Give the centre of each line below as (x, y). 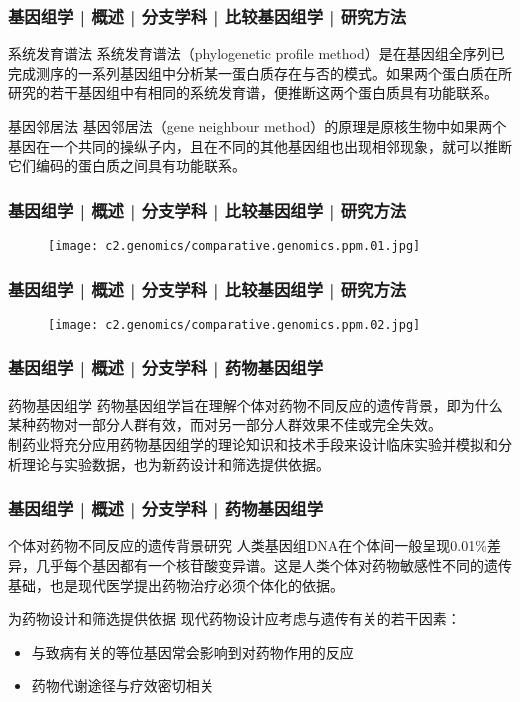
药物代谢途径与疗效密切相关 (122, 685)
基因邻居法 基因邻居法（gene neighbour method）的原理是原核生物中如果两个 (257, 126)
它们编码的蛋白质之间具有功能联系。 (127, 165)
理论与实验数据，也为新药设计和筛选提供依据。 (175, 463)
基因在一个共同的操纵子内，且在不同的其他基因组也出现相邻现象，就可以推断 (260, 145)
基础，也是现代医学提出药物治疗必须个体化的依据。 (176, 584)
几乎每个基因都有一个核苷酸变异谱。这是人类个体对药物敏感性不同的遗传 (273, 564)
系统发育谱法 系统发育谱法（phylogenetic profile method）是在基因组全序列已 (256, 53)
